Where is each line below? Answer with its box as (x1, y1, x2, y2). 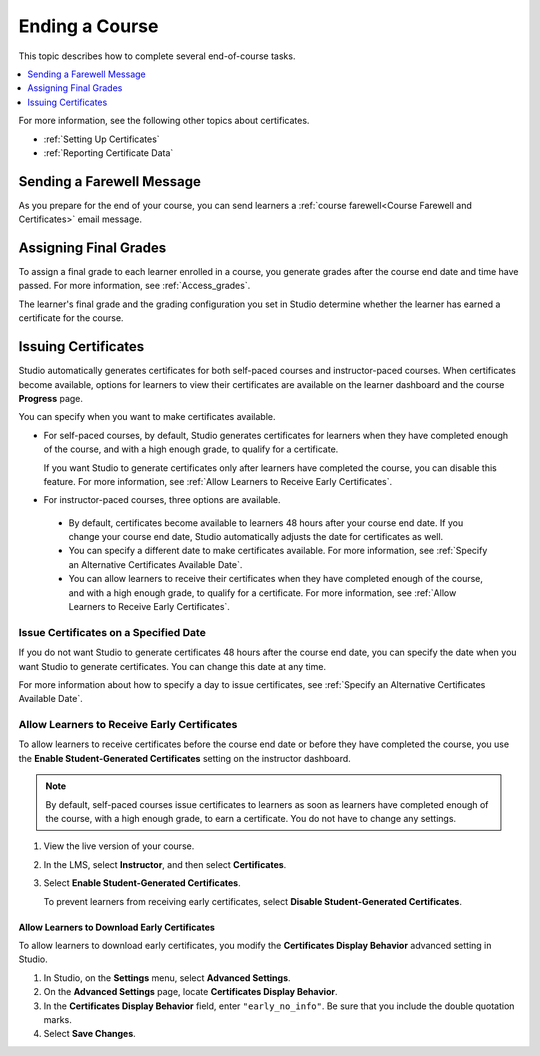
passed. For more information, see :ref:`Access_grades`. (18, 280, 251, 292)
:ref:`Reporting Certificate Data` (43, 146, 174, 159)
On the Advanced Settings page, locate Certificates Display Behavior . (43, 986, 338, 998)
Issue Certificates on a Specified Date (18, 625, 207, 639)
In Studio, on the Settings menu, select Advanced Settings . (43, 971, 291, 984)
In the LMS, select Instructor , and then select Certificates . (43, 858, 287, 870)
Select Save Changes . (43, 1028, 137, 1040)
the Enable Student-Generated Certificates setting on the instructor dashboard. (18, 752, 352, 764)
